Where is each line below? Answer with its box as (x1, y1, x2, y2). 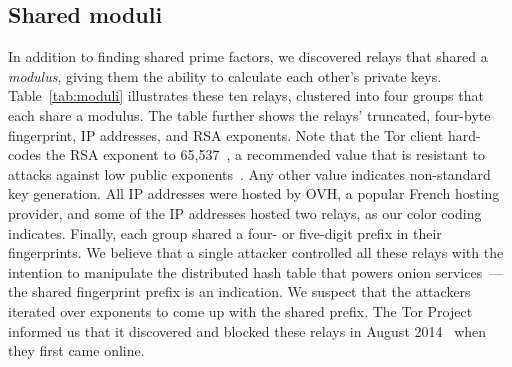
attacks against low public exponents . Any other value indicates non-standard (8, 163, 491, 184)
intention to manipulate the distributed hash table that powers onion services (8, 261, 483, 282)
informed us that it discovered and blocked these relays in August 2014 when (8, 320, 487, 341)
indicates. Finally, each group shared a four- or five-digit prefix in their (8, 222, 442, 243)
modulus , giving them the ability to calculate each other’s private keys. (8, 65, 442, 86)
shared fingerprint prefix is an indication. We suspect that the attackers (32, 281, 471, 302)
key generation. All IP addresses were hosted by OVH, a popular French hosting (8, 183, 500, 204)
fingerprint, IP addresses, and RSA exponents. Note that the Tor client (8, 124, 444, 145)
